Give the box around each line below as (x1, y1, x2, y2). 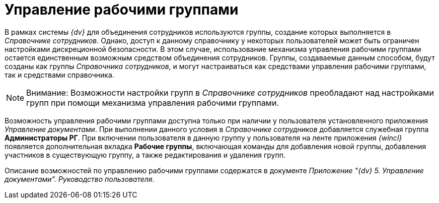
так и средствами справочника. (5, 70, 114, 79)
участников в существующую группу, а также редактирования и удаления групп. (5, 150, 285, 159)
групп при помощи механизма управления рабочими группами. (26, 97, 279, 108)
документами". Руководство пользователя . (5, 174, 155, 183)
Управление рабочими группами (5, 1, 239, 18)
